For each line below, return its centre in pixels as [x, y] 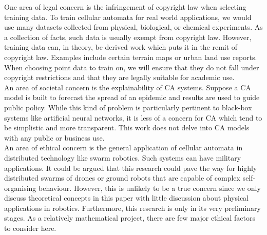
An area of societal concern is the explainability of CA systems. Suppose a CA [128, 87]
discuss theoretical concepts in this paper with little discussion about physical [126, 198]
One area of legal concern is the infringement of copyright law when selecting [125, 7]
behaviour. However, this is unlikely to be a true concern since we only [150, 188]
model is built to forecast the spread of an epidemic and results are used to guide [132, 97]
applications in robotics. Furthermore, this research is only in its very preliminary [132, 208]
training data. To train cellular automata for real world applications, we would [128, 17]
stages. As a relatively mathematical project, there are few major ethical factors [130, 218]
